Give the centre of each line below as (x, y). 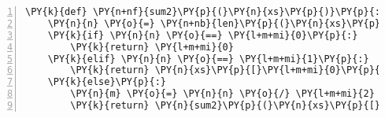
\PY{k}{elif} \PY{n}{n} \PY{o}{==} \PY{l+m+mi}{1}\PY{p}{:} (208, 59)
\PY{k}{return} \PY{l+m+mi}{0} (152, 47)
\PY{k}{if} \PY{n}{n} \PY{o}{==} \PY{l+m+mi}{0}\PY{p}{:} (203, 35)
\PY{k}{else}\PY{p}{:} (107, 82)
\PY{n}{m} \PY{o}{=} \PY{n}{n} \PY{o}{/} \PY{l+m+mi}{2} (222, 94)
